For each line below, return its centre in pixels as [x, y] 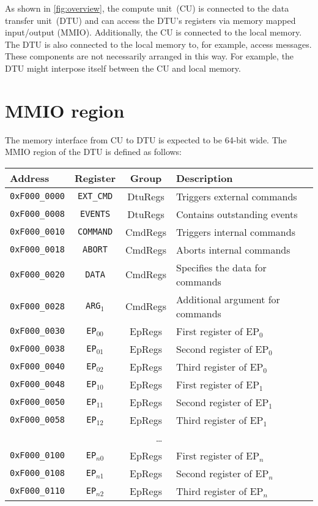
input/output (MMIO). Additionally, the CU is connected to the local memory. [153, 32]
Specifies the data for [221, 267]
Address [30, 178]
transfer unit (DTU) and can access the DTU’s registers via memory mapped [150, 20]
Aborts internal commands [233, 249]
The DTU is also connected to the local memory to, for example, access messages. [158, 44]
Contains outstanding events [237, 214]
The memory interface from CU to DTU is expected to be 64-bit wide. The [146, 139]
